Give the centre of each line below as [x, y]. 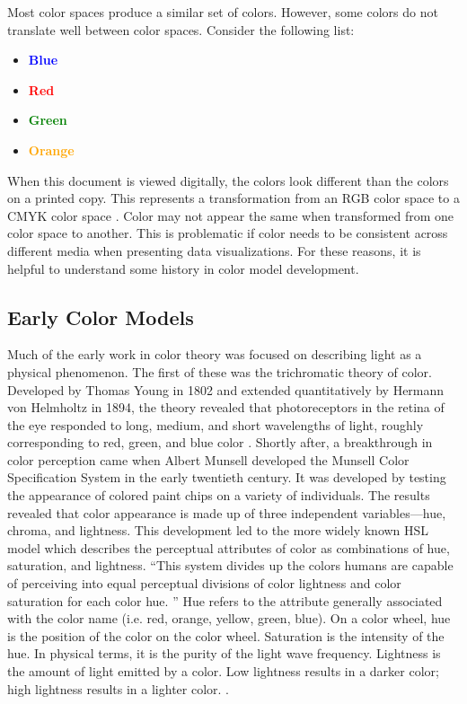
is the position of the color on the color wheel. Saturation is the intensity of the [226, 635]
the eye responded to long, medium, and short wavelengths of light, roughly [216, 424]
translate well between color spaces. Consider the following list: [181, 29]
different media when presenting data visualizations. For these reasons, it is [214, 250]
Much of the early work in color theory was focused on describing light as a [215, 354]
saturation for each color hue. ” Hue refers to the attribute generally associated [225, 600]
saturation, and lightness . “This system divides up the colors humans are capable [230, 565]
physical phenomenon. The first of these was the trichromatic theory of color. [220, 371]
